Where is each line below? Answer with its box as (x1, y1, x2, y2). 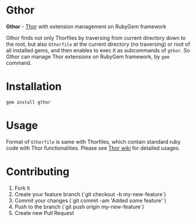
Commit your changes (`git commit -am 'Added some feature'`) (14, 197, 167, 204)
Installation (6, 80, 62, 93)
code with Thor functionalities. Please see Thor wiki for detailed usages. (6, 144, 180, 152)
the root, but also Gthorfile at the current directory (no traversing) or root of (6, 41, 190, 48)
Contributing (6, 165, 70, 178)
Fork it (14, 184, 30, 191)
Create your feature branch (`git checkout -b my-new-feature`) (14, 190, 166, 197)
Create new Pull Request (14, 209, 74, 216)
